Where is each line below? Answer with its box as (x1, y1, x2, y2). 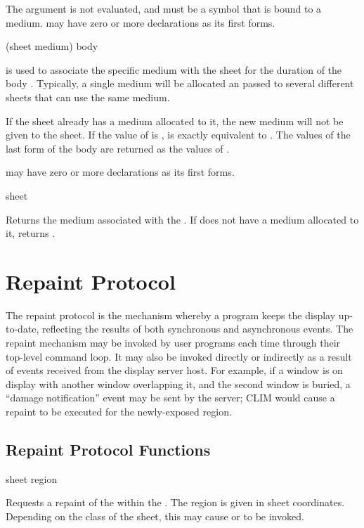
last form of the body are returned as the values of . (6, 141, 230, 155)
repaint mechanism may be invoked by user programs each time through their (6, 335, 341, 350)
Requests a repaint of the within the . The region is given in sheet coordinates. (6, 495, 345, 510)
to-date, (6, 321, 39, 336)
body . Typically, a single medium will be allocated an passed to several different (6, 76, 354, 91)
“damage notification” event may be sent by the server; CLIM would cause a (6, 390, 335, 405)
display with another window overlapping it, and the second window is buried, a (6, 376, 351, 391)
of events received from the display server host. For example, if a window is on (6, 363, 343, 378)
